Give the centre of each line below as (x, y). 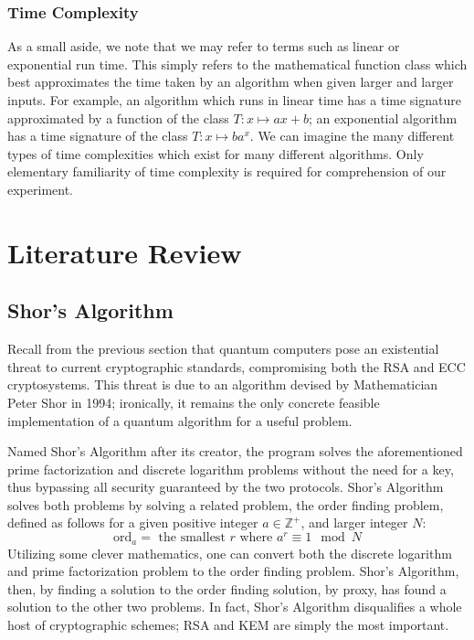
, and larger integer (354, 523)
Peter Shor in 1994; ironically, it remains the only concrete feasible (194, 402)
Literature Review (125, 252)
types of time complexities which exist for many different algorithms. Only (216, 153)
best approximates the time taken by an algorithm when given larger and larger (231, 82)
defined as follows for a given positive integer (133, 523)
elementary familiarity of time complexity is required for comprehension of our (227, 171)
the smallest (192, 538)
